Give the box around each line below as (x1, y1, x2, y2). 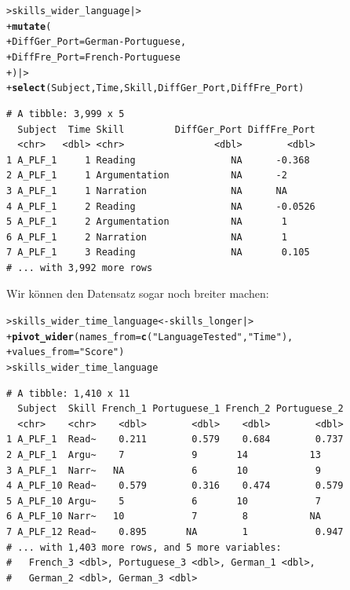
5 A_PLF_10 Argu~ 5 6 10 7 (6, 495, 321, 507)
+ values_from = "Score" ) (6, 346, 125, 358)
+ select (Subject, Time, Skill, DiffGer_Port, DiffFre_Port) (6, 82, 304, 94)
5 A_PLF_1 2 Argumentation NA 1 (6, 216, 287, 228)
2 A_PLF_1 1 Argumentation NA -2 (6, 170, 287, 181)
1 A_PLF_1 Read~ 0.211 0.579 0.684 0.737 (6, 434, 344, 445)
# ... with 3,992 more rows (6, 262, 153, 273)
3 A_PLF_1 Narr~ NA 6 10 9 (6, 464, 321, 476)
